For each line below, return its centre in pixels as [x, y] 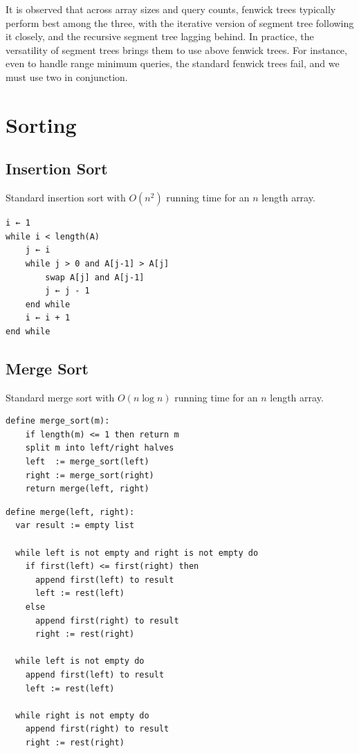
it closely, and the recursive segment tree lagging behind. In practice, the [160, 36]
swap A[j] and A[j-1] [95, 277]
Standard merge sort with [60, 397]
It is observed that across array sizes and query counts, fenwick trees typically [171, 9]
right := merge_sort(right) [90, 475]
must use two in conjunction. [67, 76]
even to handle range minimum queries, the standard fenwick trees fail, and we [173, 63]
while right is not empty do [82, 715]
